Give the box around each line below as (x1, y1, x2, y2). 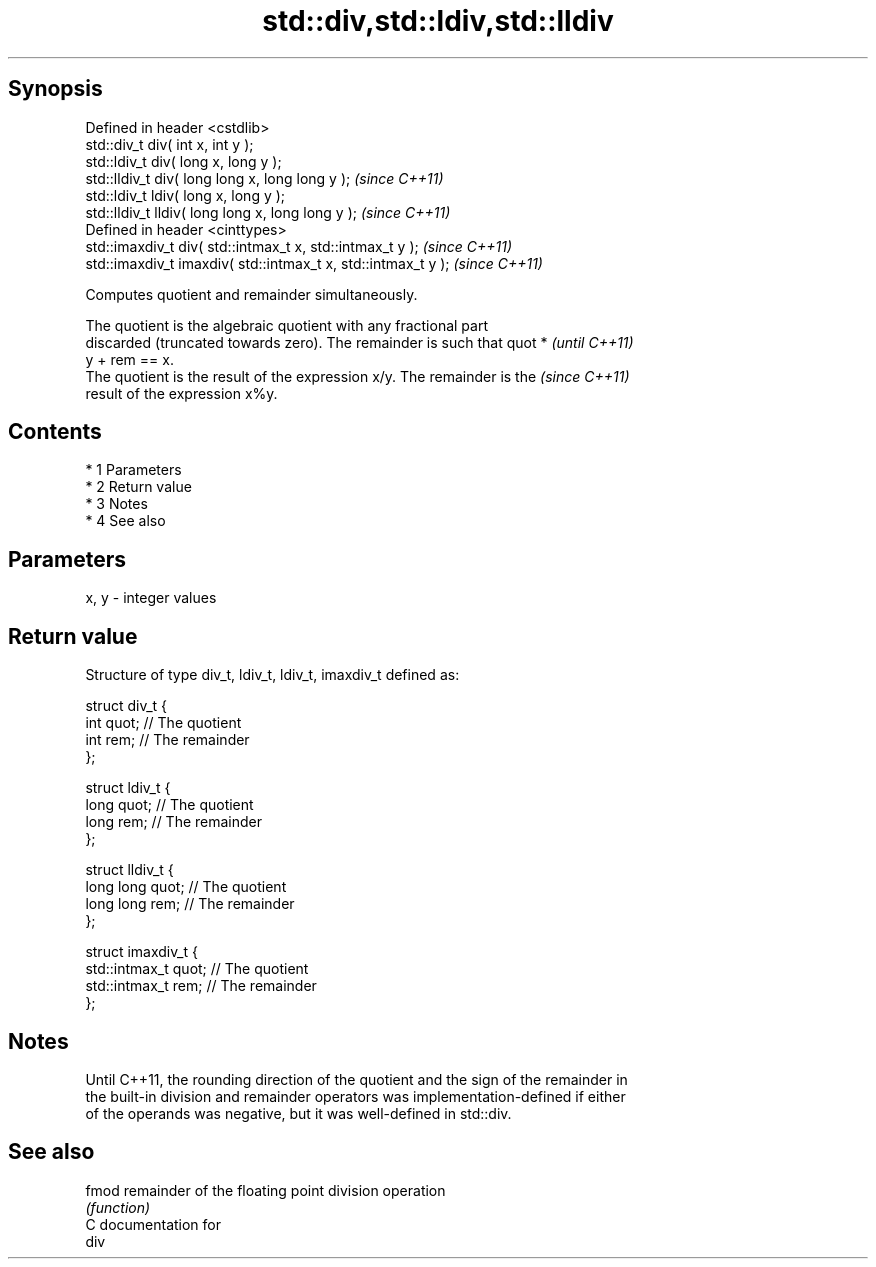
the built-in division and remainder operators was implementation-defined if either (85, 1087, 626, 1105)
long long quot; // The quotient (85, 878, 287, 896)
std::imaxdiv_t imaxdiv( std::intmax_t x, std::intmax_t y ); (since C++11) (85, 254, 543, 272)
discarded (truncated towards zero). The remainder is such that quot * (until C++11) (85, 333, 634, 351)
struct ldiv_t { (85, 779, 171, 797)
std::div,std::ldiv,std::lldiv (262, 4, 614, 38)
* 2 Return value (85, 478, 192, 496)
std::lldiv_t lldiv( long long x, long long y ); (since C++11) (85, 203, 451, 221)
